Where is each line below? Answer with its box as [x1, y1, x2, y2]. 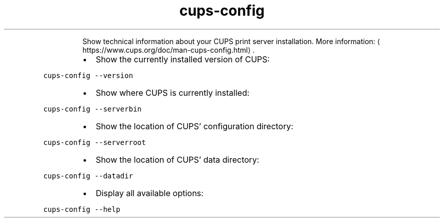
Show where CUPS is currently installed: [95, 87, 250, 98]
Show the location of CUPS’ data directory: [95, 154, 260, 165]
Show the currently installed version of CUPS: [95, 54, 270, 64]
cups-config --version [43, 71, 133, 80]
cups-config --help [43, 205, 121, 213]
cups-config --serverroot [43, 138, 146, 146]
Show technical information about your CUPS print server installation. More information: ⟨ [82, 36, 380, 46]
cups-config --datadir [43, 171, 133, 180]
